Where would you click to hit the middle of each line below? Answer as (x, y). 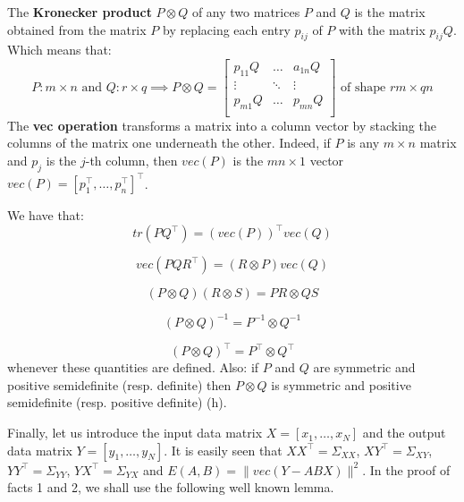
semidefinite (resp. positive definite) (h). (117, 402)
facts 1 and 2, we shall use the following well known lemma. (171, 487)
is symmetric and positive (341, 384)
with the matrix (382, 29)
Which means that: (59, 50)
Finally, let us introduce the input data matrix (135, 433)
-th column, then (131, 160)
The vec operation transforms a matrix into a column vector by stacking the (222, 125)
